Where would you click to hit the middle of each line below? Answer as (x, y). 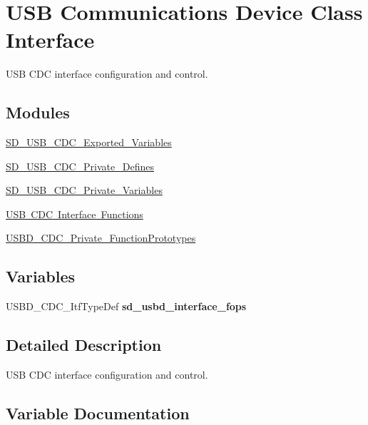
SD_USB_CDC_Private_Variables (84, 190)
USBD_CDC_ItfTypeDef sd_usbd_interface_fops (126, 306)
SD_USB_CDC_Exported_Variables (89, 142)
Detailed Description (84, 345)
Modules (38, 112)
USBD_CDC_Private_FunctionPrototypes (101, 238)
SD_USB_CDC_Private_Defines (80, 166)
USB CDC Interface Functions (75, 214)
